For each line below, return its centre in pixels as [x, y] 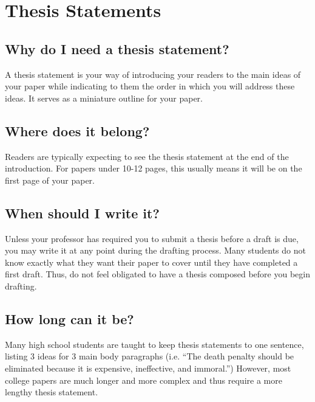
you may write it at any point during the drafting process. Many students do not [155, 250]
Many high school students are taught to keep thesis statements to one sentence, [154, 344]
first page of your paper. [50, 180]
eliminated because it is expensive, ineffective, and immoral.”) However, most [148, 368]
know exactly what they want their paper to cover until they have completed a [151, 262]
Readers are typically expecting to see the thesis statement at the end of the [147, 156]
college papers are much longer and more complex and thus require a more [144, 380]
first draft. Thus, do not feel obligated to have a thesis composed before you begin [157, 274]
